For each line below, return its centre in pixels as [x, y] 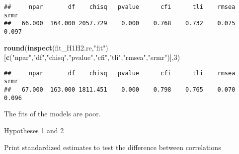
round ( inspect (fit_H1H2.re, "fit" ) [56, 47]
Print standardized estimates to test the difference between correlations [113, 147]
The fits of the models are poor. [52, 114]
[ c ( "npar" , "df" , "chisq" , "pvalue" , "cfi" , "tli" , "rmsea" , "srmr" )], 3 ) [92, 57]
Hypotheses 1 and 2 [34, 130]
